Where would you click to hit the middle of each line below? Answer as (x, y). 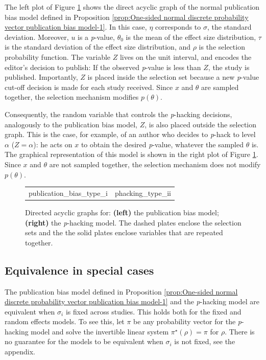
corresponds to (178, 27)
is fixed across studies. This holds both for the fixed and (153, 311)
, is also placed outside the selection (201, 124)
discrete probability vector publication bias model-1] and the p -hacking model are (132, 301)
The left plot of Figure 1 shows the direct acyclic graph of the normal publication (132, 7)
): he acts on (53, 144)
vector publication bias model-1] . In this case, (76, 27)
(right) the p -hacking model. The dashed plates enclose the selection (133, 222)
